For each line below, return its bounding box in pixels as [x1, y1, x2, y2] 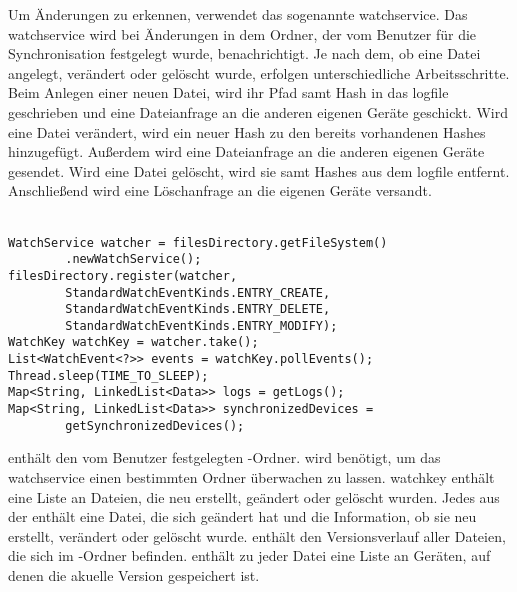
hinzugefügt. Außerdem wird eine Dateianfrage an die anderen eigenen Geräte [8, 141, 485, 162]
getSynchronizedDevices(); [65, 418, 245, 433]
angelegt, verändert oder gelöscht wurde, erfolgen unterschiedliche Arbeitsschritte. [8, 62, 510, 83]
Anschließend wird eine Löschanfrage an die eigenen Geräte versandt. [8, 180, 432, 201]
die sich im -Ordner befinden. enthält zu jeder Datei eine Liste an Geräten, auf [8, 545, 491, 566]
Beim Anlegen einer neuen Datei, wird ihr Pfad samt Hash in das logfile [8, 82, 449, 103]
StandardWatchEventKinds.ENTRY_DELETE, [65, 302, 331, 317]
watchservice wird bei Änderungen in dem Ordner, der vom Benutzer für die [8, 23, 477, 44]
